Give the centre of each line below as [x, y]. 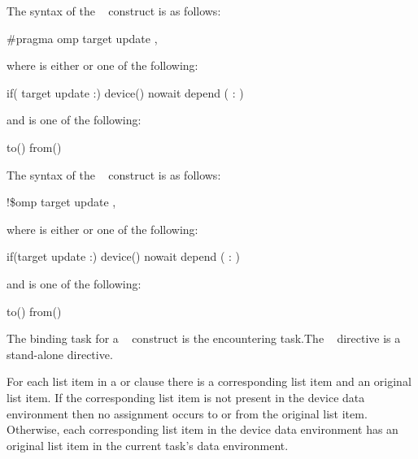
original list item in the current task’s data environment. [148, 445]
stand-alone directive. [60, 354]
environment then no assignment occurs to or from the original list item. [187, 413]
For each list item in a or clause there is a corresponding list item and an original [209, 381]
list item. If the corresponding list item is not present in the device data [186, 397]
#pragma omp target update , [82, 38]
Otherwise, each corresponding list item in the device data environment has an [202, 429]
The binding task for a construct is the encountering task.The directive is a [204, 338]
